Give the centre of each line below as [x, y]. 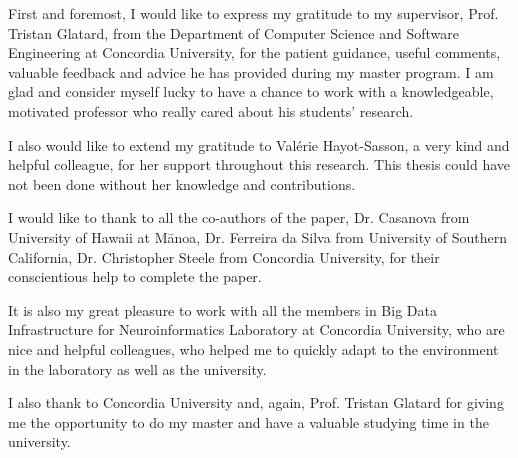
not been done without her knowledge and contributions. [182, 183]
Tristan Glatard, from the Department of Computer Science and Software [233, 32]
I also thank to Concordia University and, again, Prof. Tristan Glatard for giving [256, 402]
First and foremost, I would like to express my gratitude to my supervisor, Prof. [253, 13]
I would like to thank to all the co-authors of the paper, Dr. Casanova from [239, 217]
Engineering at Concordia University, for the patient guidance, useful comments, [254, 52]
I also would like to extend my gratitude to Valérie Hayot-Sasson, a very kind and [259, 144]
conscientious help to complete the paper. [135, 276]
